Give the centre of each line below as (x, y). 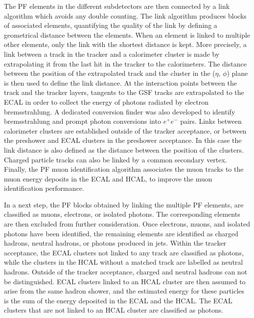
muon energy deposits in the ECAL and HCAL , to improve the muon (108, 178)
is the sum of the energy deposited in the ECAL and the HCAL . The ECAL (118, 300)
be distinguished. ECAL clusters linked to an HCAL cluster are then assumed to (125, 281)
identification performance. (44, 188)
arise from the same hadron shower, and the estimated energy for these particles (124, 291)
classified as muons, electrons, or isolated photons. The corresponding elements (122, 214)
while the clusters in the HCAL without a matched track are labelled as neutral (124, 262)
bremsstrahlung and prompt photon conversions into (82, 121)
